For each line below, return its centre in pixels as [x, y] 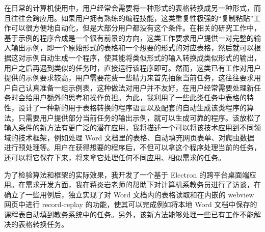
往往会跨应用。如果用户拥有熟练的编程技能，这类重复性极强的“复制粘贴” [132, 18]
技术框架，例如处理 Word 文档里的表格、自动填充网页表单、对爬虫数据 [136, 137]
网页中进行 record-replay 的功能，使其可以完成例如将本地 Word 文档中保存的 [131, 204]
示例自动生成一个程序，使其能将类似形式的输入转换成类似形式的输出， [143, 57]
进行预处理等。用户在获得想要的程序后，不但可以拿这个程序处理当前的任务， [132, 147]
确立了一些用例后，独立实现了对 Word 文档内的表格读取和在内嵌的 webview [129, 194]
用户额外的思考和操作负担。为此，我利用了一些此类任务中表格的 [139, 97]
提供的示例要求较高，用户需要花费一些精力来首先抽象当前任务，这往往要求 [129, 78]
